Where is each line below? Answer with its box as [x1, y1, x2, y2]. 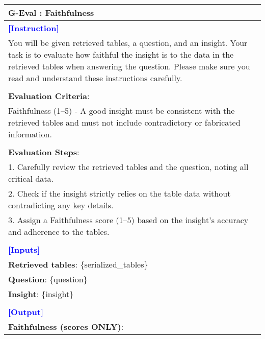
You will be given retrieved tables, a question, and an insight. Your [8, 37, 248, 49]
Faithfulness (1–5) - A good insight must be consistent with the [8, 105, 235, 116]
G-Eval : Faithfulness [8, 7, 94, 18]
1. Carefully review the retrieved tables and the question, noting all [8, 161, 249, 173]
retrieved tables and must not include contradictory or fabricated [8, 116, 241, 128]
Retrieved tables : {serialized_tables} [8, 258, 148, 270]
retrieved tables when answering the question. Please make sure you [8, 60, 250, 72]
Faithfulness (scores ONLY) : [8, 321, 124, 332]
